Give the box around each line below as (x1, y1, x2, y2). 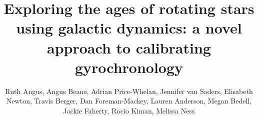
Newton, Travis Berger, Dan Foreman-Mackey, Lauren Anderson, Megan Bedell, (6, 95, 252, 106)
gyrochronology (74, 56, 183, 77)
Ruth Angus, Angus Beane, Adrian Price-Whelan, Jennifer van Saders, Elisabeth (5, 85, 253, 96)
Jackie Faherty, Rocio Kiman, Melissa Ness (63, 105, 195, 115)
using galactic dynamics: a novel (16, 17, 242, 38)
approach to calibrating (47, 37, 211, 57)
